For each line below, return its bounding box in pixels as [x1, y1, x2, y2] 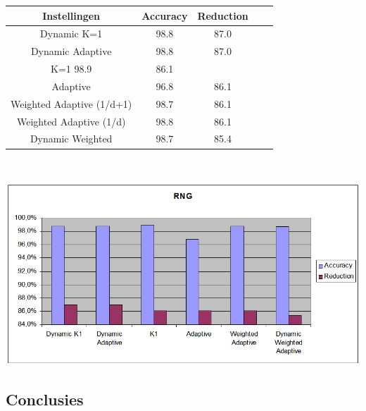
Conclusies [6, 388, 84, 410]
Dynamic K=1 [40, 26, 103, 41]
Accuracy [141, 8, 188, 23]
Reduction [197, 8, 248, 23]
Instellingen [42, 8, 101, 23]
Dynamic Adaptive [30, 44, 112, 59]
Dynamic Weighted [30, 131, 113, 146]
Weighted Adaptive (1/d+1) [11, 96, 132, 111]
